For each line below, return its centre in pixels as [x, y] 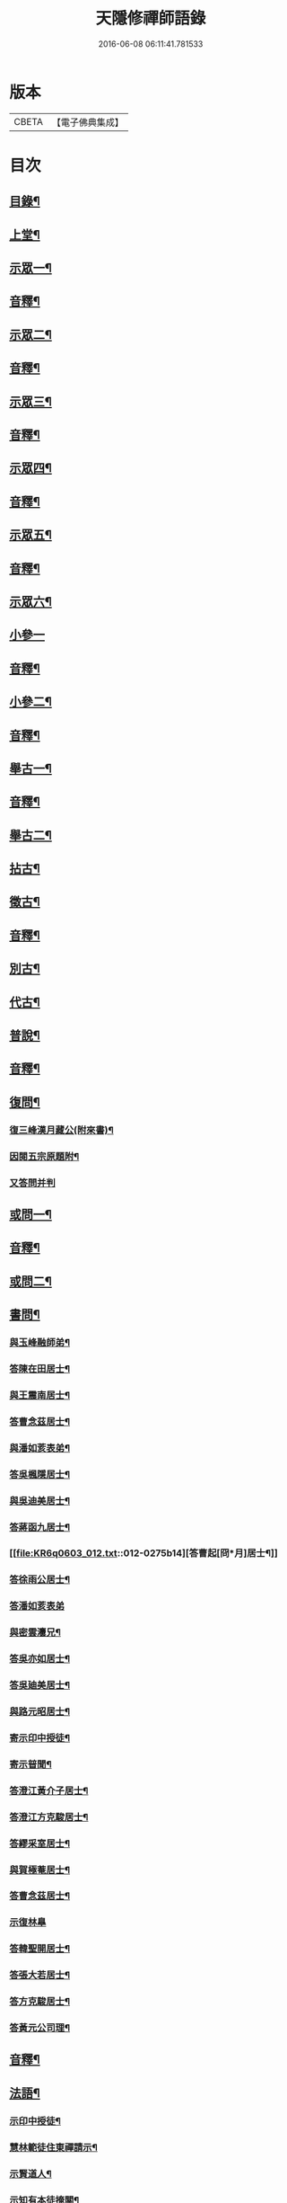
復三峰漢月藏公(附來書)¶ [61, 1130]
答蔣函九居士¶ [39, 1527]
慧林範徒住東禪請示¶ [54, 2147]
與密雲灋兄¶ [35, 1632]
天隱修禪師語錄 [151, 18]
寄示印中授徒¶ [39, 1737]
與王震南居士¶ [39, 1395]
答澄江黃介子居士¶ [49, 1790]
